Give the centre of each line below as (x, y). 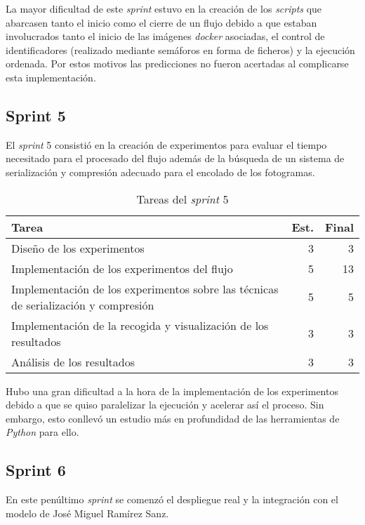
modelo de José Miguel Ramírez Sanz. (87, 513)
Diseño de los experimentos (78, 248)
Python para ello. (42, 432)
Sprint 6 (36, 470)
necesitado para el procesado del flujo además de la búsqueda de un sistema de (175, 158)
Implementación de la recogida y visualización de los (140, 325)
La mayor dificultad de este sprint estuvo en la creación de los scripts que (164, 8)
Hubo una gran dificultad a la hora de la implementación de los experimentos (172, 391)
